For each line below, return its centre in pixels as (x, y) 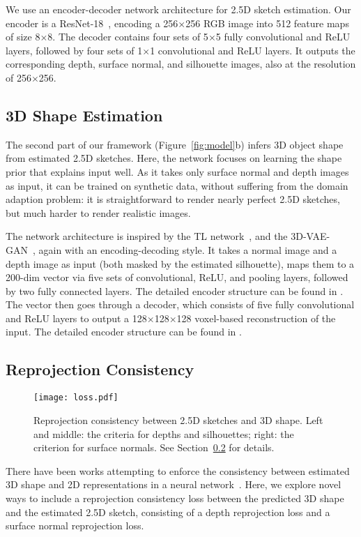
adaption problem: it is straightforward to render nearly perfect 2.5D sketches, (173, 199)
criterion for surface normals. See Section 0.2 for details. (154, 447)
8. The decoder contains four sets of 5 (128, 37)
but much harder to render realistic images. (98, 212)
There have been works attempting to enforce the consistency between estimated (178, 470)
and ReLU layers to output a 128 (76, 318)
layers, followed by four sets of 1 (74, 50)
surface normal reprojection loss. (75, 525)
